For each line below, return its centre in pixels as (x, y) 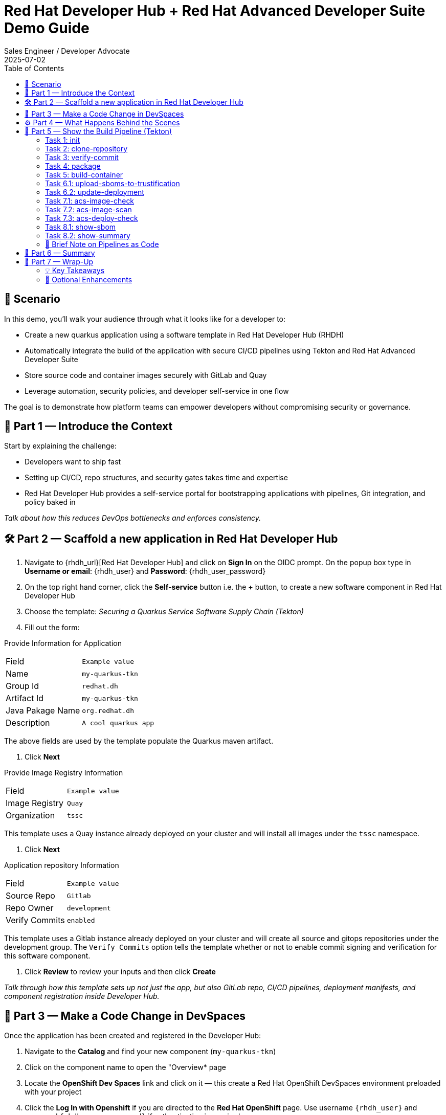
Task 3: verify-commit (82, 157)
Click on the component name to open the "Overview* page (125, 1067)
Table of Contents (34, 68)
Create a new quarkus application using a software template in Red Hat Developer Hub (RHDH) (184, 334)
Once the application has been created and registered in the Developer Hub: (133, 1036)
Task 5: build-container (84, 174)
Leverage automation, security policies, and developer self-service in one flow (157, 391)
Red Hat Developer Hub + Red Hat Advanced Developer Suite (215, 11)
